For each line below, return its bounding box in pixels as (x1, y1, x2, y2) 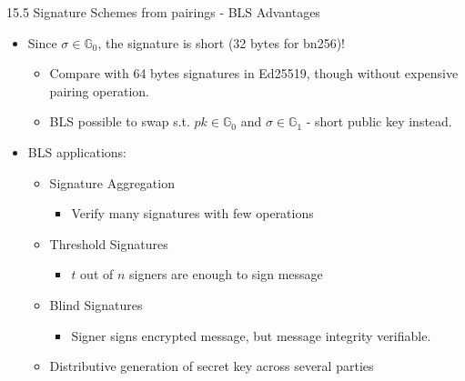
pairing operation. (49, 81, 149, 100)
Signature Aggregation (49, 173, 175, 192)
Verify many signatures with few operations (71, 204, 314, 223)
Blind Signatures (49, 295, 143, 314)
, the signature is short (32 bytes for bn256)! (97, 33, 345, 52)
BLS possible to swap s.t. (49, 112, 190, 131)
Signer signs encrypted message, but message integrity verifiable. (71, 326, 431, 345)
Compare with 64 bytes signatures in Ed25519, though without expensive (49, 64, 459, 83)
